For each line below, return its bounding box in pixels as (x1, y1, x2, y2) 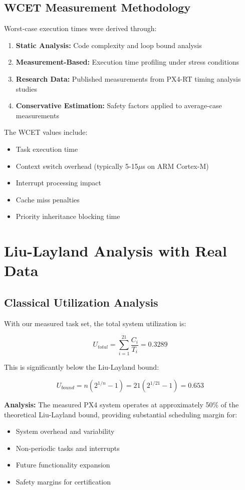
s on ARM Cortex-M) (142, 160, 209, 171)
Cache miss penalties (16, 194, 80, 204)
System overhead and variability (16, 426, 115, 436)
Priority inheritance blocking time (16, 211, 120, 221)
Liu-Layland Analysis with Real (4, 240, 227, 261)
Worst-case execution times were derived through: (4, 23, 157, 34)
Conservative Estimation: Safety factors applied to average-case (16, 100, 222, 111)
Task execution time (16, 143, 78, 154)
